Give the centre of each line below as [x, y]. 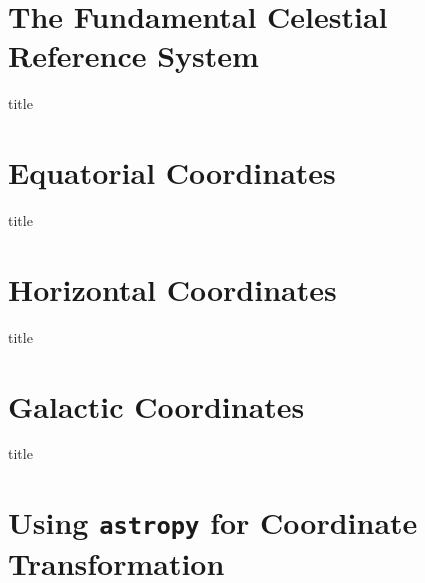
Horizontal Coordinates [172, 288]
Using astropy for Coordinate [213, 522]
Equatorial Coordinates [172, 172]
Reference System [133, 55]
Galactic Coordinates [156, 405]
